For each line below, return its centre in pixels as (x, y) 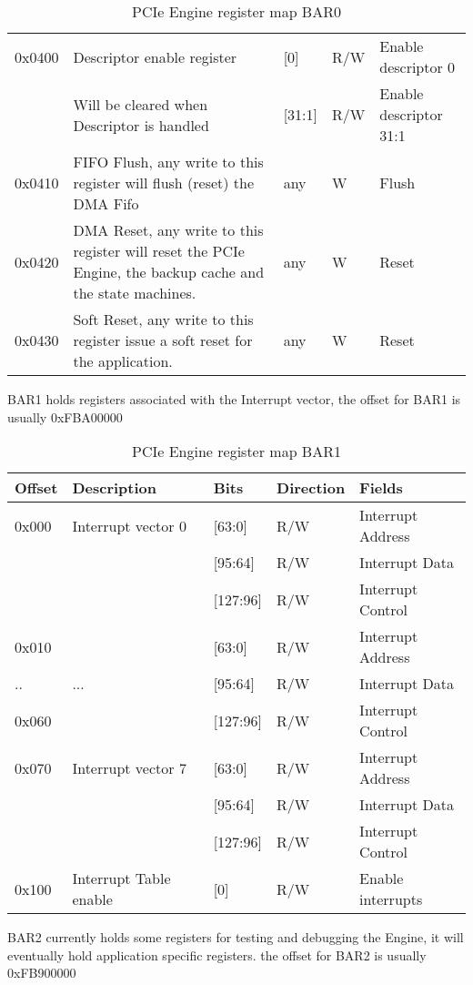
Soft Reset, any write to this (163, 319)
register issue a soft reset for (163, 340)
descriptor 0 (418, 67)
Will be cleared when (141, 104)
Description (114, 488)
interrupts (391, 899)
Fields (381, 488)
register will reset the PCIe (159, 251)
